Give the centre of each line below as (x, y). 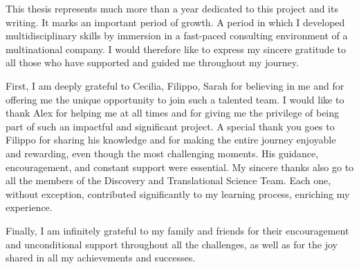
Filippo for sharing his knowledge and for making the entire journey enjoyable (171, 140)
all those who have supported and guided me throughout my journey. (152, 62)
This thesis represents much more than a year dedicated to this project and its (172, 8)
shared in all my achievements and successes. (101, 258)
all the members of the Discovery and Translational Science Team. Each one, (168, 180)
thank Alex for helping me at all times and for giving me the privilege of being (173, 113)
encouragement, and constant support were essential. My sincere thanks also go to (180, 167)
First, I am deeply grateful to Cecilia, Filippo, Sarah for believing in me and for (175, 85)
